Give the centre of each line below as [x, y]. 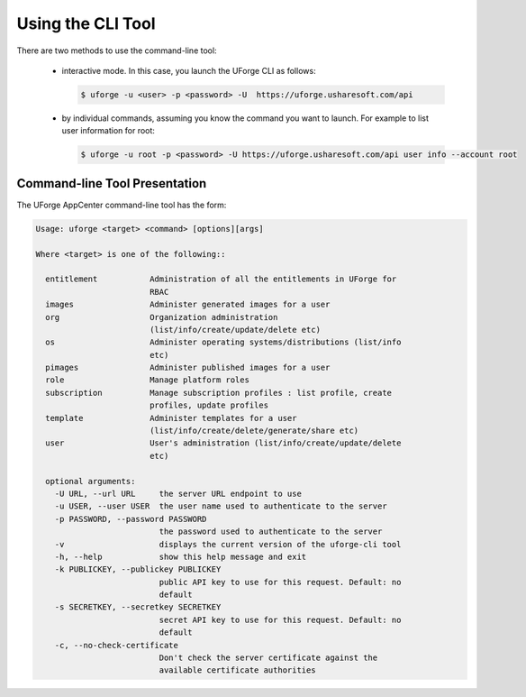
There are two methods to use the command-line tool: [117, 50]
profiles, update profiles [209, 405]
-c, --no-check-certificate [117, 645]
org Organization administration [162, 317]
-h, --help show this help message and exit [181, 556]
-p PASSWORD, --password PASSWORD [131, 519]
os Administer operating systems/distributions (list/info [223, 342]
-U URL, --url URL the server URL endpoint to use [178, 493]
